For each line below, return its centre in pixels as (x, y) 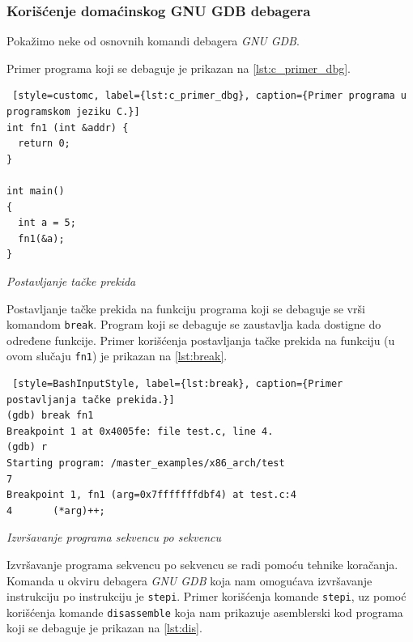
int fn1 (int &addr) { (68, 128)
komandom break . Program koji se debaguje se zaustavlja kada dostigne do (194, 324)
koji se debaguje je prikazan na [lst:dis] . (104, 628)
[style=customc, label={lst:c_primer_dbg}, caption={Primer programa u (209, 96)
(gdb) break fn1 (50, 416)
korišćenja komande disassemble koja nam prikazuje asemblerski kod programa (205, 612)
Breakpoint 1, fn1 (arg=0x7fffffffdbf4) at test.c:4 (151, 495)
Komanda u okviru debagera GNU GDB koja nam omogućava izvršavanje (189, 580)
